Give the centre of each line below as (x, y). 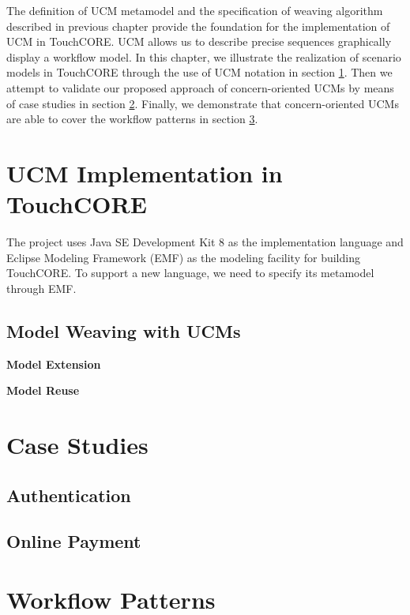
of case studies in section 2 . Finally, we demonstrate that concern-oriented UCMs (203, 103)
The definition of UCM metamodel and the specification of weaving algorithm (195, 10)
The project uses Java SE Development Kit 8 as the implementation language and (205, 242)
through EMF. (41, 288)
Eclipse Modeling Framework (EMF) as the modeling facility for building (183, 257)
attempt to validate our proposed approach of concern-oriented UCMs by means (200, 87)
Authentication (69, 495)
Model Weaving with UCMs (124, 330)
